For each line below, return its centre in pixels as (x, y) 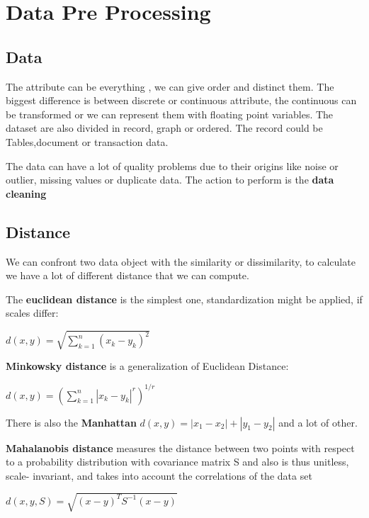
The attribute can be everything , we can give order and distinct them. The (170, 86)
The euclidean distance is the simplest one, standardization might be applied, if (184, 299)
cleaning (26, 193)
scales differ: (32, 313)
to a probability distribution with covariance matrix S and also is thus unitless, (177, 462)
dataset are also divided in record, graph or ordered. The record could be (164, 128)
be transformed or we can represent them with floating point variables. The (170, 114)
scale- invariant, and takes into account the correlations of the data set (159, 475)
